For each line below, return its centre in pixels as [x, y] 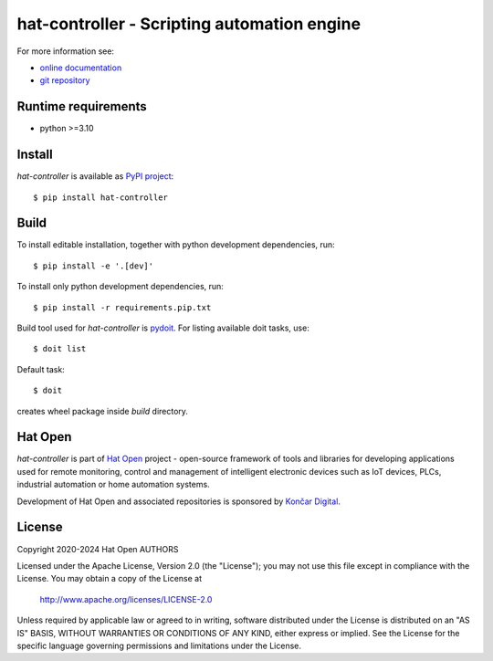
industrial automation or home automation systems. [113, 485]
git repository [65, 80]
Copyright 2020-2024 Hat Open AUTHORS [98, 549]
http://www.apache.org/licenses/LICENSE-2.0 [126, 599]
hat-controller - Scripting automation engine [189, 24]
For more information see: [65, 51]
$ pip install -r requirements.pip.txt [122, 307]
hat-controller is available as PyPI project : [95, 176]
